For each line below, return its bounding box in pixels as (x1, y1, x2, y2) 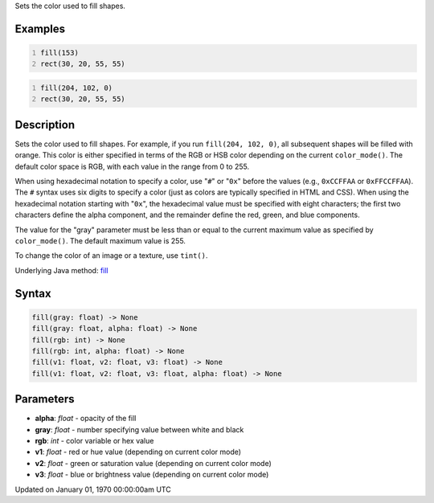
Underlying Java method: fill (14, 265, 108, 275)
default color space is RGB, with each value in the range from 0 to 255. (14, 162, 249, 171)
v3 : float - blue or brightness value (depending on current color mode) (35, 470, 269, 480)
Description (14, 117, 76, 132)
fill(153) (40, 48, 80, 57)
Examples (14, 22, 66, 35)
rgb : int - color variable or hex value (35, 436, 154, 445)
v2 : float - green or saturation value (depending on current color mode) (35, 458, 272, 468)
